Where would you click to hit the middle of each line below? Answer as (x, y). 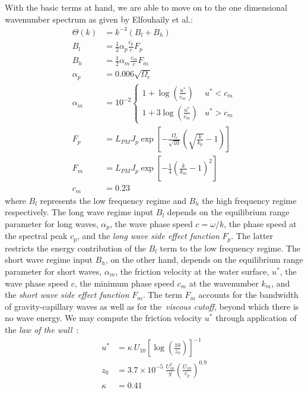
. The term (162, 295)
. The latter (252, 236)
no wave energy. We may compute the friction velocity (104, 318)
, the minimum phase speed (124, 283)
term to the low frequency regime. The (230, 248)
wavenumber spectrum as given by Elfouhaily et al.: (99, 19)
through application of (256, 318)
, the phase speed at (260, 223)
